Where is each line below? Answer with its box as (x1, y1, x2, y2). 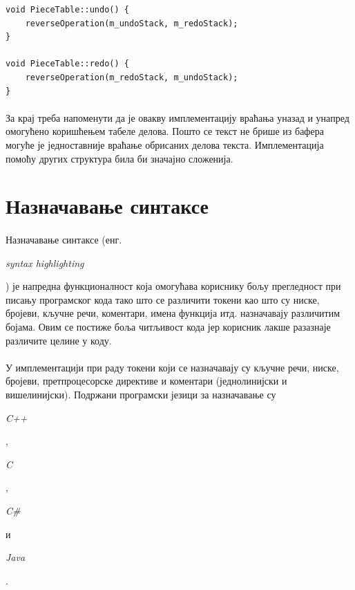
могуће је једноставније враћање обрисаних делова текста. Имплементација (6, 137, 324, 151)
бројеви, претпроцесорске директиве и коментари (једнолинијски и (6, 374, 287, 388)
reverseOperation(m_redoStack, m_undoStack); (25, 72, 238, 82)
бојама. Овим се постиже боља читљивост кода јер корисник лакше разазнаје (6, 320, 331, 334)
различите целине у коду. (6, 333, 112, 347)
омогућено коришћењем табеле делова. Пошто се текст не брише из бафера (6, 124, 324, 138)
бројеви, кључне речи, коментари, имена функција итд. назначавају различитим (6, 306, 340, 320)
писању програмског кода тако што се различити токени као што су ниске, (6, 292, 320, 306)
